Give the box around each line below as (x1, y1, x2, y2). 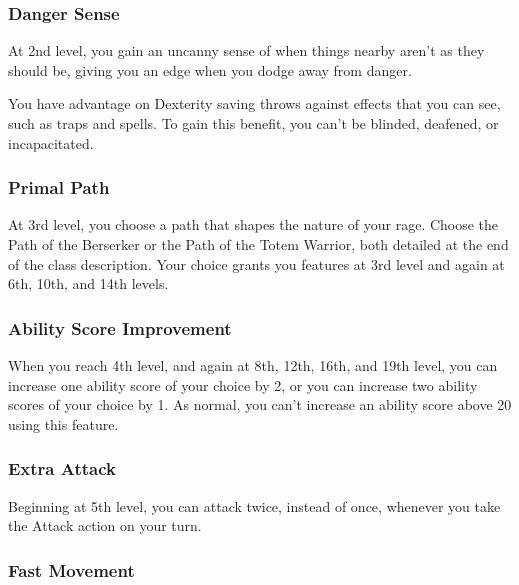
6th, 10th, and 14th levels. (8, 273, 169, 294)
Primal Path (8, 175, 110, 200)
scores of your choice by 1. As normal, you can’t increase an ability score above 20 (8, 394, 512, 415)
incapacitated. (8, 132, 94, 153)
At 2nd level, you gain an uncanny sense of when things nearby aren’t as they (8, 40, 485, 61)
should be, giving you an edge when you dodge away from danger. (8, 59, 412, 80)
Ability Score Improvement (8, 315, 232, 340)
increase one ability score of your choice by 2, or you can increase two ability (8, 374, 478, 395)
